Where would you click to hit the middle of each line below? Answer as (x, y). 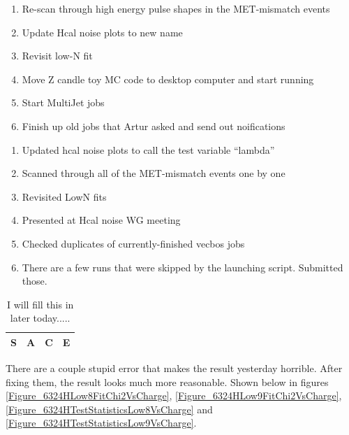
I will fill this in (40, 304)
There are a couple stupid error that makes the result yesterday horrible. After (174, 368)
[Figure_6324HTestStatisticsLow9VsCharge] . (101, 423)
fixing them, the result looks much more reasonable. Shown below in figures (167, 381)
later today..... (40, 318)
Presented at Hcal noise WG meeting (101, 220)
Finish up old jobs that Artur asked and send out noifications (154, 126)
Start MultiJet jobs (63, 102)
